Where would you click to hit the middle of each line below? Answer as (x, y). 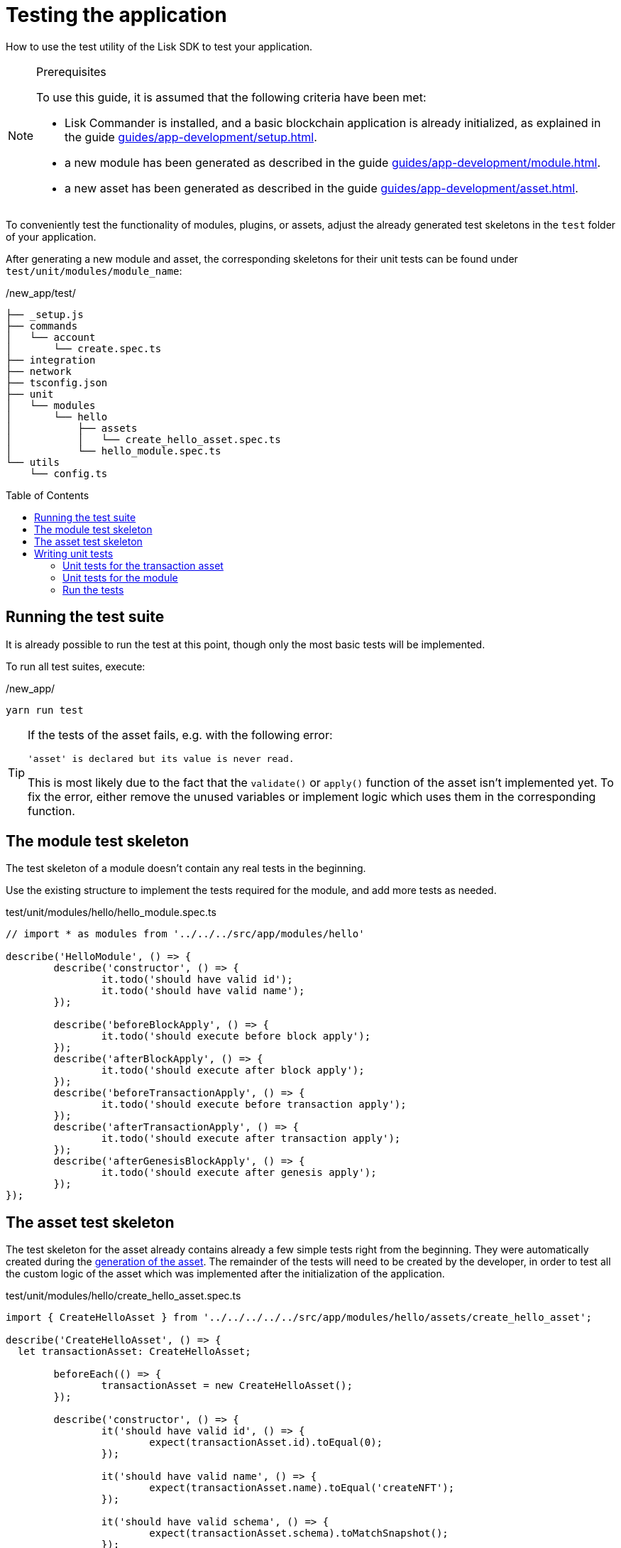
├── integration (51, 360)
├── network (39, 371)
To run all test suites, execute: (76, 666)
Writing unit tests (74, 553)
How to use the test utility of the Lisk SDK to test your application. (159, 46)
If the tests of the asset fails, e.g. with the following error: (180, 735)
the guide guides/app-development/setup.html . (191, 137)
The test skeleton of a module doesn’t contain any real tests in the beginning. (186, 868)
